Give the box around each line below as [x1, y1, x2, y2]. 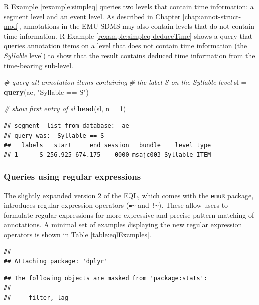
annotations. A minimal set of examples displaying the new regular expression [4, 219, 242, 230]
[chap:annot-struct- [182, 11, 241, 21]
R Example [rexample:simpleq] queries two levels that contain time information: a [4, 1, 254, 11]
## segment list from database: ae [4, 122, 129, 129]
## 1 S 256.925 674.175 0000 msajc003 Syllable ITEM [4, 151, 211, 158]
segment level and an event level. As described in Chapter [4, 11, 181, 21]
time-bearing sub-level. [4, 60, 73, 70]
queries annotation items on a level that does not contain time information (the [4, 40, 247, 51]
